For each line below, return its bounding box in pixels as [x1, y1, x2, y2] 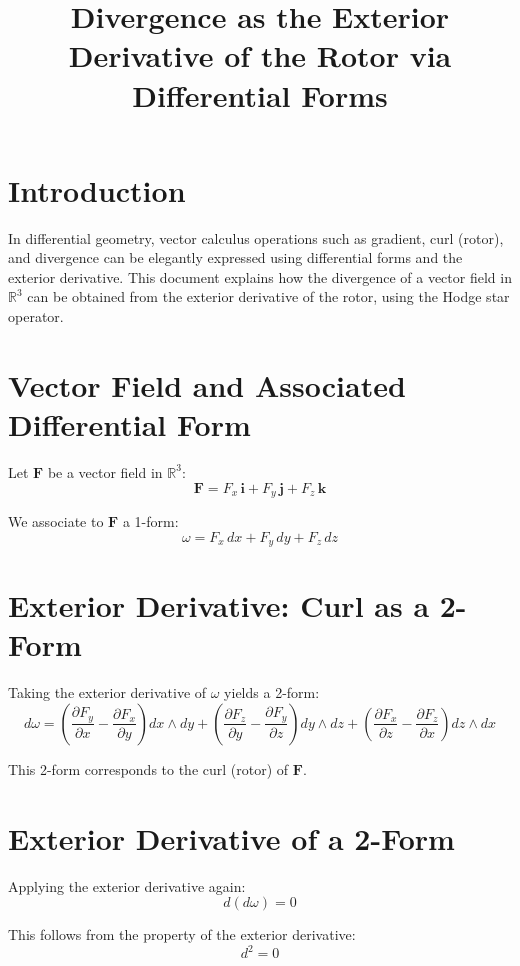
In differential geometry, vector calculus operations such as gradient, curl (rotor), [8, 227, 504, 248]
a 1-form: [122, 511, 179, 532]
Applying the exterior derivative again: [8, 875, 246, 896]
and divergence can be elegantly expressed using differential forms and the [8, 247, 463, 268]
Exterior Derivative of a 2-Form [8, 817, 455, 858]
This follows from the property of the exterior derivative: [8, 924, 356, 945]
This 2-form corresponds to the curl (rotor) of [8, 758, 289, 779]
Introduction [8, 169, 186, 210]
